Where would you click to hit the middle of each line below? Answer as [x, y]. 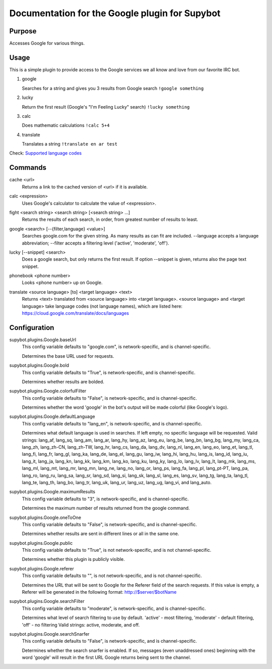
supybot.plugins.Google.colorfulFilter [48, 391]
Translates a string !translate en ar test [70, 144]
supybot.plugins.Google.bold [39, 365]
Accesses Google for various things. [47, 43]
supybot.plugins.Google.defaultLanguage [52, 416]
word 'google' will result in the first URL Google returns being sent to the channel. [107, 657]
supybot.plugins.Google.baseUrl [43, 340]
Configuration [32, 328]
